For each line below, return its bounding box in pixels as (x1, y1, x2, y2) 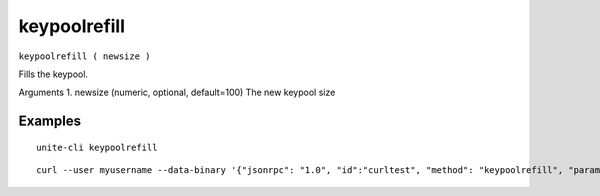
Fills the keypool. (18, 68, 89, 80)
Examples (18, 113, 82, 130)
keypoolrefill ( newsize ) (18, 50, 151, 62)
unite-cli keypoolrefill (36, 141, 158, 153)
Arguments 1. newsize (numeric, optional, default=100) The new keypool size (18, 86, 336, 99)
